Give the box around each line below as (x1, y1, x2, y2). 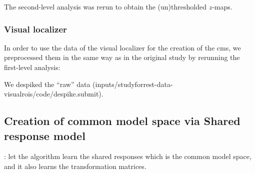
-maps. (212, 1, 232, 11)
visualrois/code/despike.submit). (4, 88, 103, 99)
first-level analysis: (4, 62, 60, 72)
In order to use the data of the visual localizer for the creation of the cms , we (4, 42, 241, 52)
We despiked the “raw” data (4, 78, 90, 89)
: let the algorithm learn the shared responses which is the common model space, (4, 151, 251, 161)
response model (4, 127, 85, 143)
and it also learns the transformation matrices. (4, 160, 146, 171)
